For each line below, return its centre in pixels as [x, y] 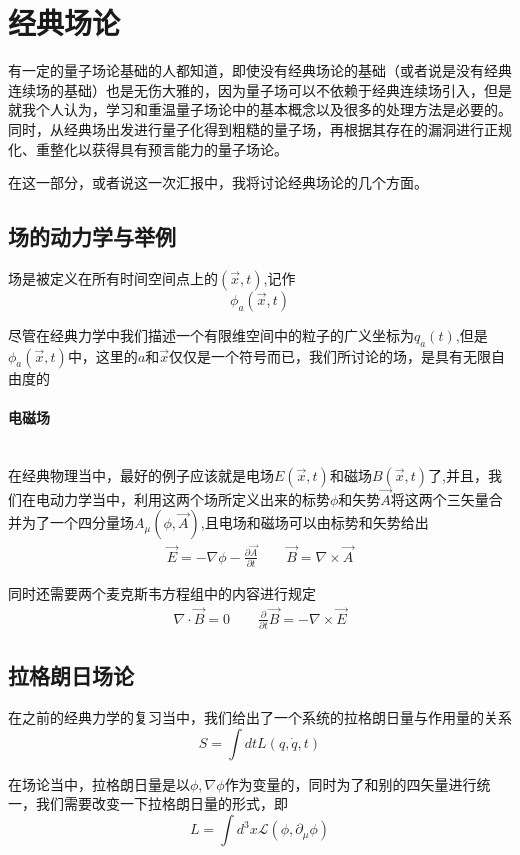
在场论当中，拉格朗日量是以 [99, 783]
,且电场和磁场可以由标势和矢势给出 [314, 522]
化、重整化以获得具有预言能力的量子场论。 [148, 148]
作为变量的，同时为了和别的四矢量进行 [350, 783]
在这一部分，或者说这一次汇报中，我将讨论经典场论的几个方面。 [218, 182]
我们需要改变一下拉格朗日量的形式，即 [161, 803]
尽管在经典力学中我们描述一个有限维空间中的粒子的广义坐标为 [211, 334]
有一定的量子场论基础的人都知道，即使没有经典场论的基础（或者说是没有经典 [260, 70]
